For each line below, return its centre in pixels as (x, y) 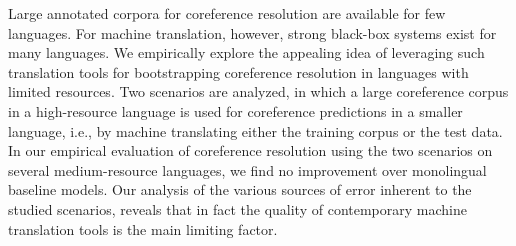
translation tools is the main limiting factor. (143, 228)
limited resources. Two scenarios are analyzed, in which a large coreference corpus (258, 91)
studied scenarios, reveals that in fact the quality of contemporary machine (237, 208)
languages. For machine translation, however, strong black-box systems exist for (252, 32)
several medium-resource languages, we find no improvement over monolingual (247, 169)
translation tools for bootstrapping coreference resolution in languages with (238, 71)
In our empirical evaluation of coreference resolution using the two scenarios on (250, 150)
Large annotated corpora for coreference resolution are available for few (227, 13)
